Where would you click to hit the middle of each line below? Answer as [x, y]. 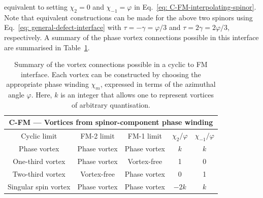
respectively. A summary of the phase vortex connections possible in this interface [131, 37]
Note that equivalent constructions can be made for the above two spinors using [128, 17]
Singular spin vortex [39, 186]
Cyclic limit [39, 135]
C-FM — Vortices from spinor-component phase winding [111, 122]
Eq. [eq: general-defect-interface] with [63, 27]
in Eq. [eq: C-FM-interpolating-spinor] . [195, 7]
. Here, [42, 95]
